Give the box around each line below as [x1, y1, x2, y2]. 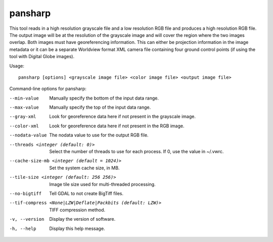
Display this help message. [49, 225, 106, 231]
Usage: [9, 63, 25, 69]
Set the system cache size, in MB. [49, 165, 120, 171]
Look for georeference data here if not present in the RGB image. [49, 123, 185, 129]
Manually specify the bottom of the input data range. [49, 95, 159, 101]
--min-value [9, 95, 39, 101]
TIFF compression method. [49, 207, 106, 213]
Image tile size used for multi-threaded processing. [49, 181, 156, 187]
